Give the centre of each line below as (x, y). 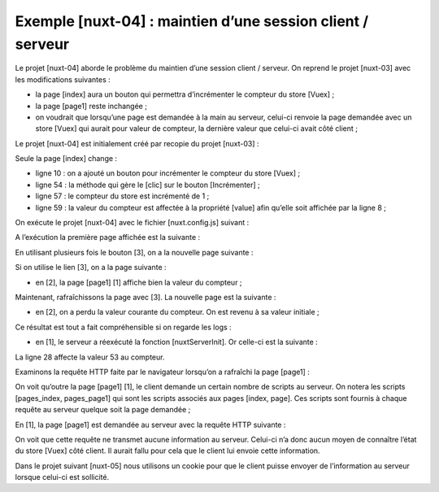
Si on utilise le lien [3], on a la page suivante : (91, 268)
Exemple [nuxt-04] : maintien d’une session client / (192, 21)
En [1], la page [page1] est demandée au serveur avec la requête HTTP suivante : (150, 425)
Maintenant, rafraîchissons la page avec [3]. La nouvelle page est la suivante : (146, 297)
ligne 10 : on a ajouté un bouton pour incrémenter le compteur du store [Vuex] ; (168, 173)
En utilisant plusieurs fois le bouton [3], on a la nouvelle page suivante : (134, 252)
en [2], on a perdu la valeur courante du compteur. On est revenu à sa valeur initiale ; (178, 312)
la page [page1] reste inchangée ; (91, 106)
